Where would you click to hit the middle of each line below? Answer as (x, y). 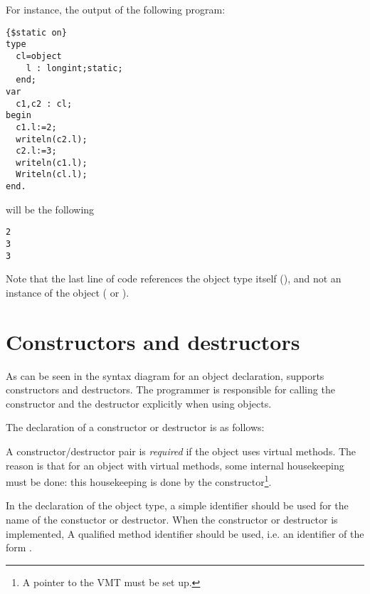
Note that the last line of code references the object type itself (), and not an (174, 279)
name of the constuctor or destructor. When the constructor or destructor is (172, 520)
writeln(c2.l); (52, 139)
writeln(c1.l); (52, 163)
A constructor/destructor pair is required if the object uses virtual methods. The (181, 451)
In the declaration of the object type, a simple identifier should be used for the (177, 505)
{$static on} (36, 32)
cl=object (39, 56)
